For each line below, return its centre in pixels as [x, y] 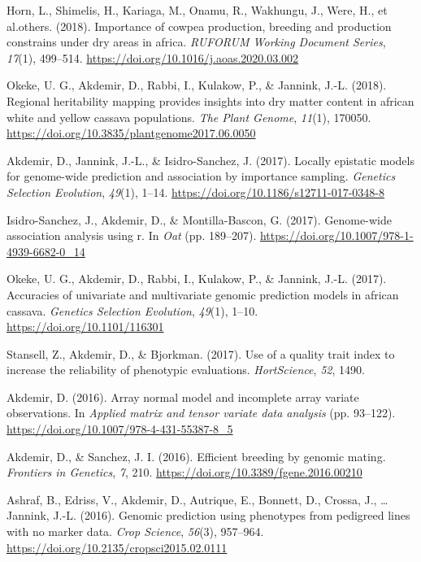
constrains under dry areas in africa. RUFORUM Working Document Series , [196, 42]
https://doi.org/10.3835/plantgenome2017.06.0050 [131, 133]
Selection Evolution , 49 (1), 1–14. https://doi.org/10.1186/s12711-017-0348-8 [196, 192]
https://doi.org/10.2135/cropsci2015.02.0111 [117, 547]
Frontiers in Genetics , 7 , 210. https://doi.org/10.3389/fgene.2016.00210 [184, 472]
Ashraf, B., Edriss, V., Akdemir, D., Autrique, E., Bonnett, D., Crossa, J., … [197, 499]
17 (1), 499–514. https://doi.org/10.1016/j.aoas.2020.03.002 [153, 57]
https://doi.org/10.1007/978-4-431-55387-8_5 [120, 429]
